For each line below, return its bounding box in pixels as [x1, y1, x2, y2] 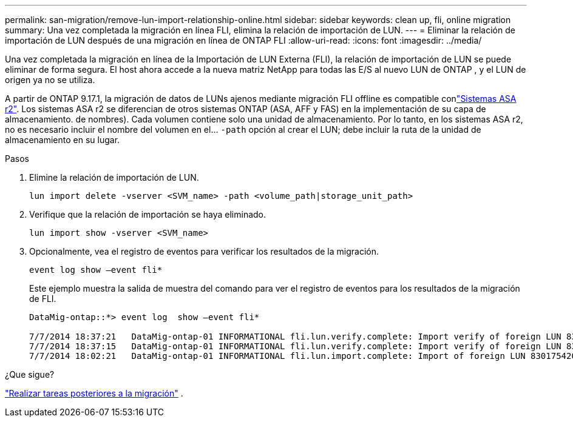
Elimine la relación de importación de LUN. [29, 172, 199, 183]
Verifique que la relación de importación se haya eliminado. [29, 209, 266, 219]
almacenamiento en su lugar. [5, 135, 120, 145]
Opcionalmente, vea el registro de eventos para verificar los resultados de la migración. [29, 246, 379, 256]
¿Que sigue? [5, 369, 55, 380]
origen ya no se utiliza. [5, 75, 95, 85]
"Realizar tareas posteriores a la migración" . [5, 388, 183, 398]
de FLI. [29, 293, 56, 304]
